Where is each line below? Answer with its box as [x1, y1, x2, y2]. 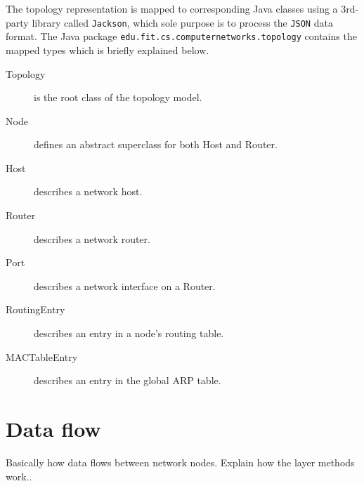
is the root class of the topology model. [34, 90, 202, 105]
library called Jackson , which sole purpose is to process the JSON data [32, 15, 333, 29]
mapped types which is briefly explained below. [6, 42, 209, 57]
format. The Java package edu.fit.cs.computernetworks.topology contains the [6, 29, 357, 44]
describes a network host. [34, 184, 143, 199]
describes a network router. [34, 231, 150, 246]
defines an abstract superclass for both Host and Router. [34, 137, 278, 152]
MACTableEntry [6, 349, 78, 364]
